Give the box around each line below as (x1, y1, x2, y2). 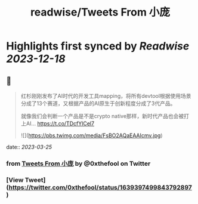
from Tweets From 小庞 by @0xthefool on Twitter (6, 159, 151, 168)
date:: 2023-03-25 (6, 144, 52, 150)
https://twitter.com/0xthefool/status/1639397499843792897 (8, 183, 192, 191)
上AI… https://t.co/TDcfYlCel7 (20, 120, 94, 127)
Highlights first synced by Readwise (6, 39, 190, 53)
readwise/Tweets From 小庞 (30, 5, 171, 19)
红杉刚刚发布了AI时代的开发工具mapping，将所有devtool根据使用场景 (20, 92, 191, 99)
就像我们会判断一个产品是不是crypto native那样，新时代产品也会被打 (20, 113, 190, 119)
